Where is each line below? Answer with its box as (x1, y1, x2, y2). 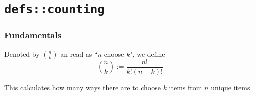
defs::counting (4, 2, 105, 17)
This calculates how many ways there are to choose (4, 82, 161, 92)
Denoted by (4, 48, 40, 59)
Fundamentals (4, 29, 62, 41)
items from (169, 82, 202, 92)
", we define (130, 48, 165, 59)
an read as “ (60, 48, 98, 59)
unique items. (211, 82, 252, 92)
